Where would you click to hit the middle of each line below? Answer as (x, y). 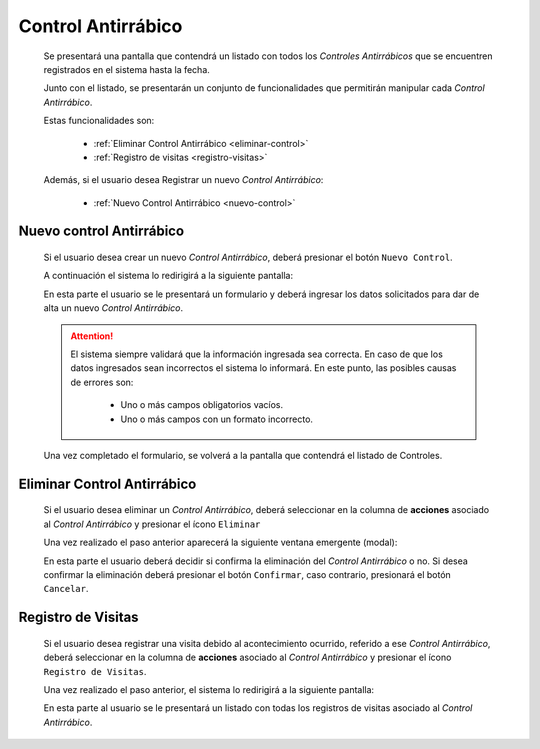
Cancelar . (66, 589)
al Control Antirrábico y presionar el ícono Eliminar (152, 524)
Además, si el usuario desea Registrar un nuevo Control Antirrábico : (183, 180)
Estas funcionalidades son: (99, 121)
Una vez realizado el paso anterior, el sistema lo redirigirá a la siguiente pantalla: (209, 689)
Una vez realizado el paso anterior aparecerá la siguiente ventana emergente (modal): (220, 542)
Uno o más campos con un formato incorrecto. (217, 419)
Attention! (92, 336)
